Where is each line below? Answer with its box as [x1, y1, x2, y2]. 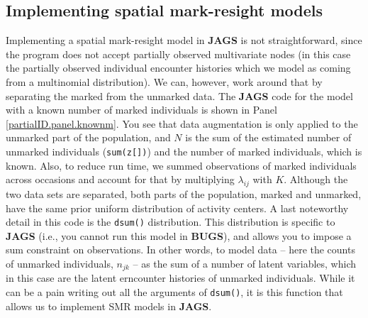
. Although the [284, 172, 348, 187]
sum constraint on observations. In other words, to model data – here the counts [6, 242, 355, 257]
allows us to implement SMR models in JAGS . [6, 298, 212, 313]
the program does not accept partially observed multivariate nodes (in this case [6, 46, 351, 61]
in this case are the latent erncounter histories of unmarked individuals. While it [6, 270, 355, 285]
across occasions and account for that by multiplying [6, 172, 235, 187]
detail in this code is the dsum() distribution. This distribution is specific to [6, 214, 335, 229]
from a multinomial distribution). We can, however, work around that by [6, 74, 323, 89]
